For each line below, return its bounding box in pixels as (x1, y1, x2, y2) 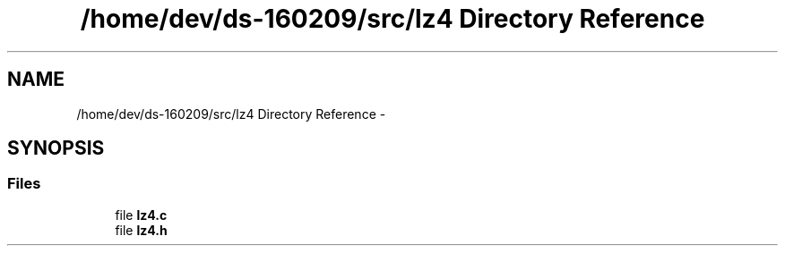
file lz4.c (115, 207, 168, 223)
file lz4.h (115, 222, 168, 238)
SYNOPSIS (7, 137, 105, 160)
